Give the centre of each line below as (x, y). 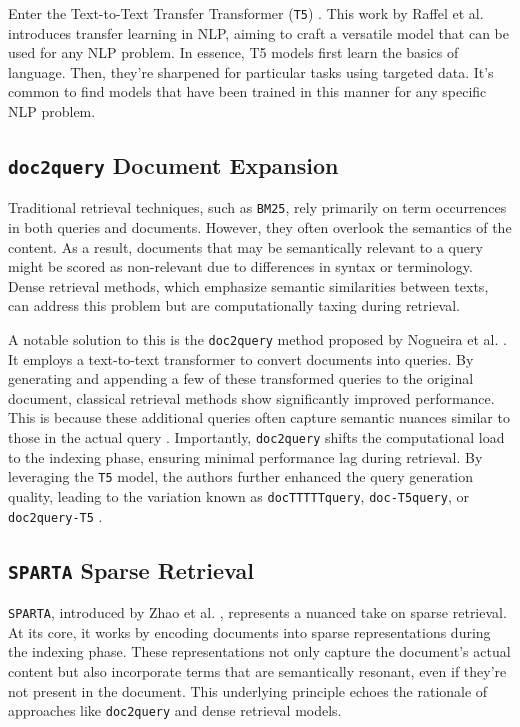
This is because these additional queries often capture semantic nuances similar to (259, 417)
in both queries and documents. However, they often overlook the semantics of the (260, 227)
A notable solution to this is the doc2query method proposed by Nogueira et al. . (257, 339)
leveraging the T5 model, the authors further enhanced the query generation (241, 476)
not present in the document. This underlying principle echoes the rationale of (248, 690)
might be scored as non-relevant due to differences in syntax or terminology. (240, 266)
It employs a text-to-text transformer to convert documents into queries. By (241, 358)
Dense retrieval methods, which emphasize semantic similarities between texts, (248, 285)
